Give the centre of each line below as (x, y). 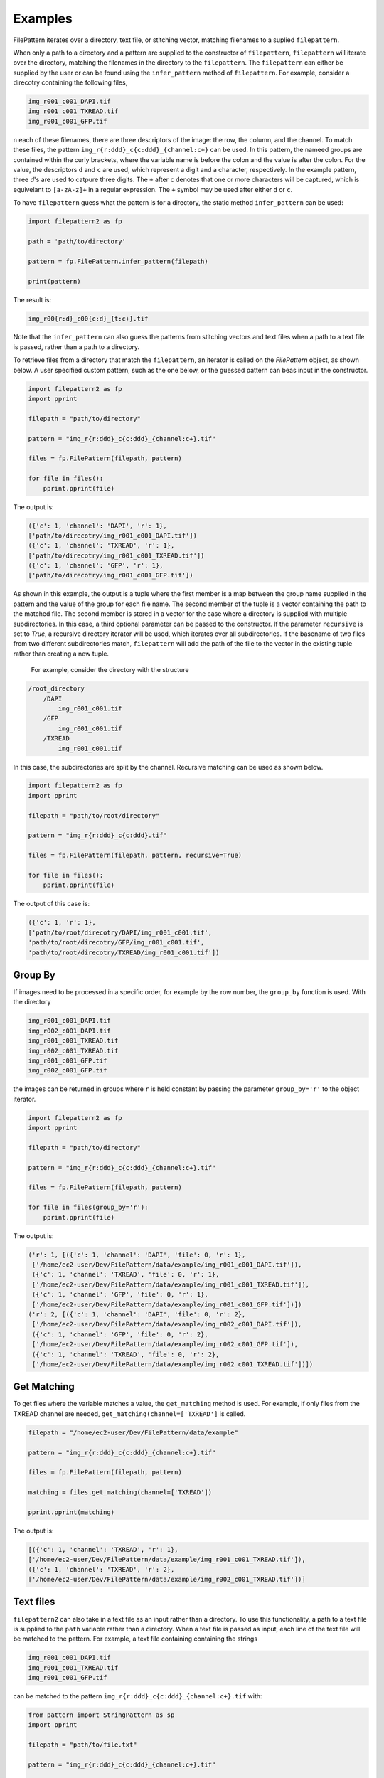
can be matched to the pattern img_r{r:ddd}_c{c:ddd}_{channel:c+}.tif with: (138, 1696)
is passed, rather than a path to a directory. (76, 347)
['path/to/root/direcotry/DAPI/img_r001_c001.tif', (120, 932)
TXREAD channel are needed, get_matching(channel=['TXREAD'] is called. (129, 1414)
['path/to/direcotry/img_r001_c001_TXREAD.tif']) (116, 555)
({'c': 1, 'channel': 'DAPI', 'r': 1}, (97, 526)
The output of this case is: (52, 904)
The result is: (32, 299)
